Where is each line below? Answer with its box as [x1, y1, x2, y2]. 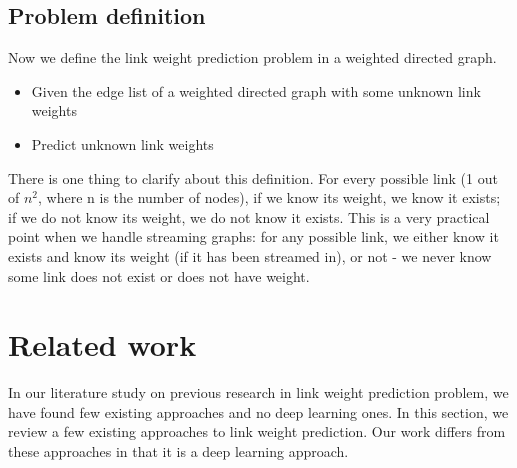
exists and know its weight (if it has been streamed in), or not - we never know [8, 245, 492, 266]
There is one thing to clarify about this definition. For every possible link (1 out [8, 167, 498, 188]
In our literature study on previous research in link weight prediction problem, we [8, 382, 509, 403]
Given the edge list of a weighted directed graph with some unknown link [31, 80, 481, 101]
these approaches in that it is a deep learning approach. [8, 441, 349, 462]
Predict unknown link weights [31, 133, 214, 154]
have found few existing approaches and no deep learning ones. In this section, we [8, 401, 509, 422]
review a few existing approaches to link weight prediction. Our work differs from [8, 421, 506, 442]
